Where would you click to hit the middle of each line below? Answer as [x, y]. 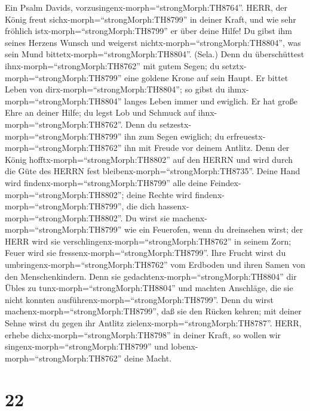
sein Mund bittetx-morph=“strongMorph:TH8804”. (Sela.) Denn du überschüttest [155, 54]
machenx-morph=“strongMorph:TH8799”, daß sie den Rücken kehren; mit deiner [153, 311]
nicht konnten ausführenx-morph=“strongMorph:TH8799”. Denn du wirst [139, 299]
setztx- [234, 65]
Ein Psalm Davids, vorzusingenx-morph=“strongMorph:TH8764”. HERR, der [146, 7]
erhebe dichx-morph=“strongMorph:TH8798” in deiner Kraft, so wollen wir [143, 334]
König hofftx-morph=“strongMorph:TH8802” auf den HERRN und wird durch [149, 159]
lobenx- [185, 346]
